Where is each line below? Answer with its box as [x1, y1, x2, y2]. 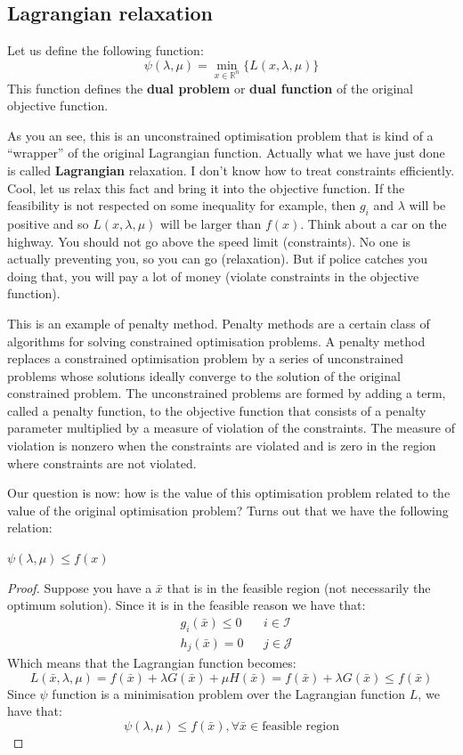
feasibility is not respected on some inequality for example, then [7, 196, 356, 215]
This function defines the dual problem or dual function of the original [7, 78, 413, 97]
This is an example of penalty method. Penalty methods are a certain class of [7, 313, 430, 332]
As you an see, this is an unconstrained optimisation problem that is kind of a [7, 126, 434, 144]
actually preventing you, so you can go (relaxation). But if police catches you [7, 249, 428, 268]
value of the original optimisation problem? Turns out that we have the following [7, 500, 449, 519]
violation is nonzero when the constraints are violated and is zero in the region [7, 436, 436, 455]
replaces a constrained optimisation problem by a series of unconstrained [7, 349, 404, 368]
